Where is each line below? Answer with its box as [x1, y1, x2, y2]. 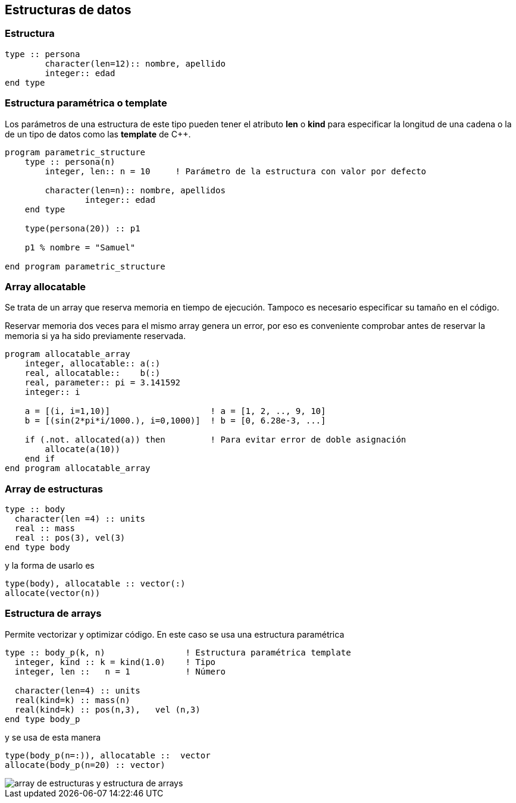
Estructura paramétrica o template [5, 97, 167, 109]
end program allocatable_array [5, 463, 151, 473]
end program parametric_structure [5, 261, 165, 271]
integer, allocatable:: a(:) [24, 359, 161, 369]
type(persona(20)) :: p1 [24, 223, 140, 233]
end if [24, 454, 55, 464]
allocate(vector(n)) [5, 588, 101, 598]
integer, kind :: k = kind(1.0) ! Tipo [14, 657, 216, 667]
